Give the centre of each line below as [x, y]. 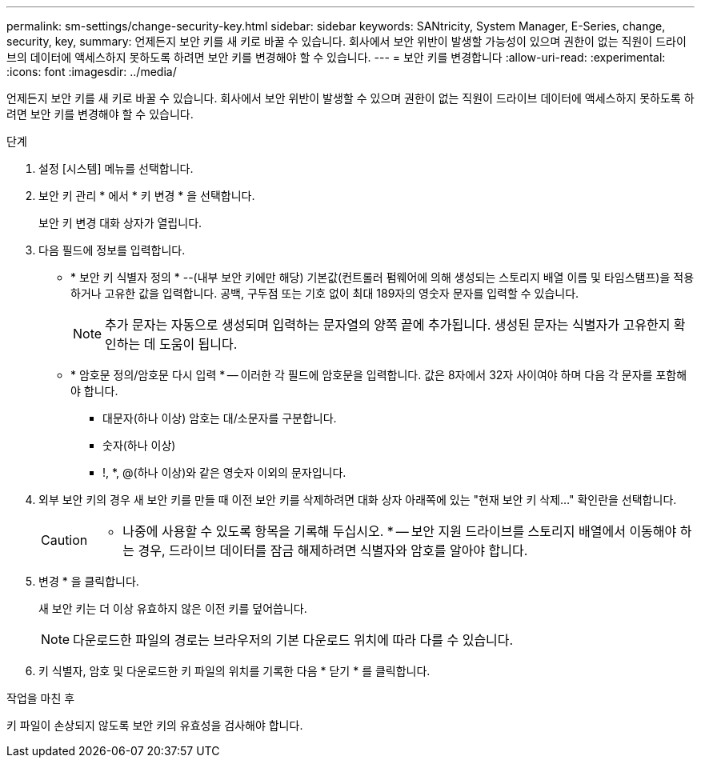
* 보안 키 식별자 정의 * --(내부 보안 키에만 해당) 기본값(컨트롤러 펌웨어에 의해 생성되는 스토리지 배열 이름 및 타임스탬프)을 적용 [383, 277]
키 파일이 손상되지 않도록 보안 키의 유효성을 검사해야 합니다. [155, 725]
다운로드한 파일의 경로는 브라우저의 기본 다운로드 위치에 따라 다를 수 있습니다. [293, 640]
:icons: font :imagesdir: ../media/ [92, 72]
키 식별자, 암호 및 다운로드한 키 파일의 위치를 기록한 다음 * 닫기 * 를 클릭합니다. [234, 671]
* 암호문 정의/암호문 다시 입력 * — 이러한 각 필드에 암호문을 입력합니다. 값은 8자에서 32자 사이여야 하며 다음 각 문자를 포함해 [379, 375]
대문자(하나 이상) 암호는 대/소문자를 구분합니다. [220, 418]
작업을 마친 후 [41, 698]
